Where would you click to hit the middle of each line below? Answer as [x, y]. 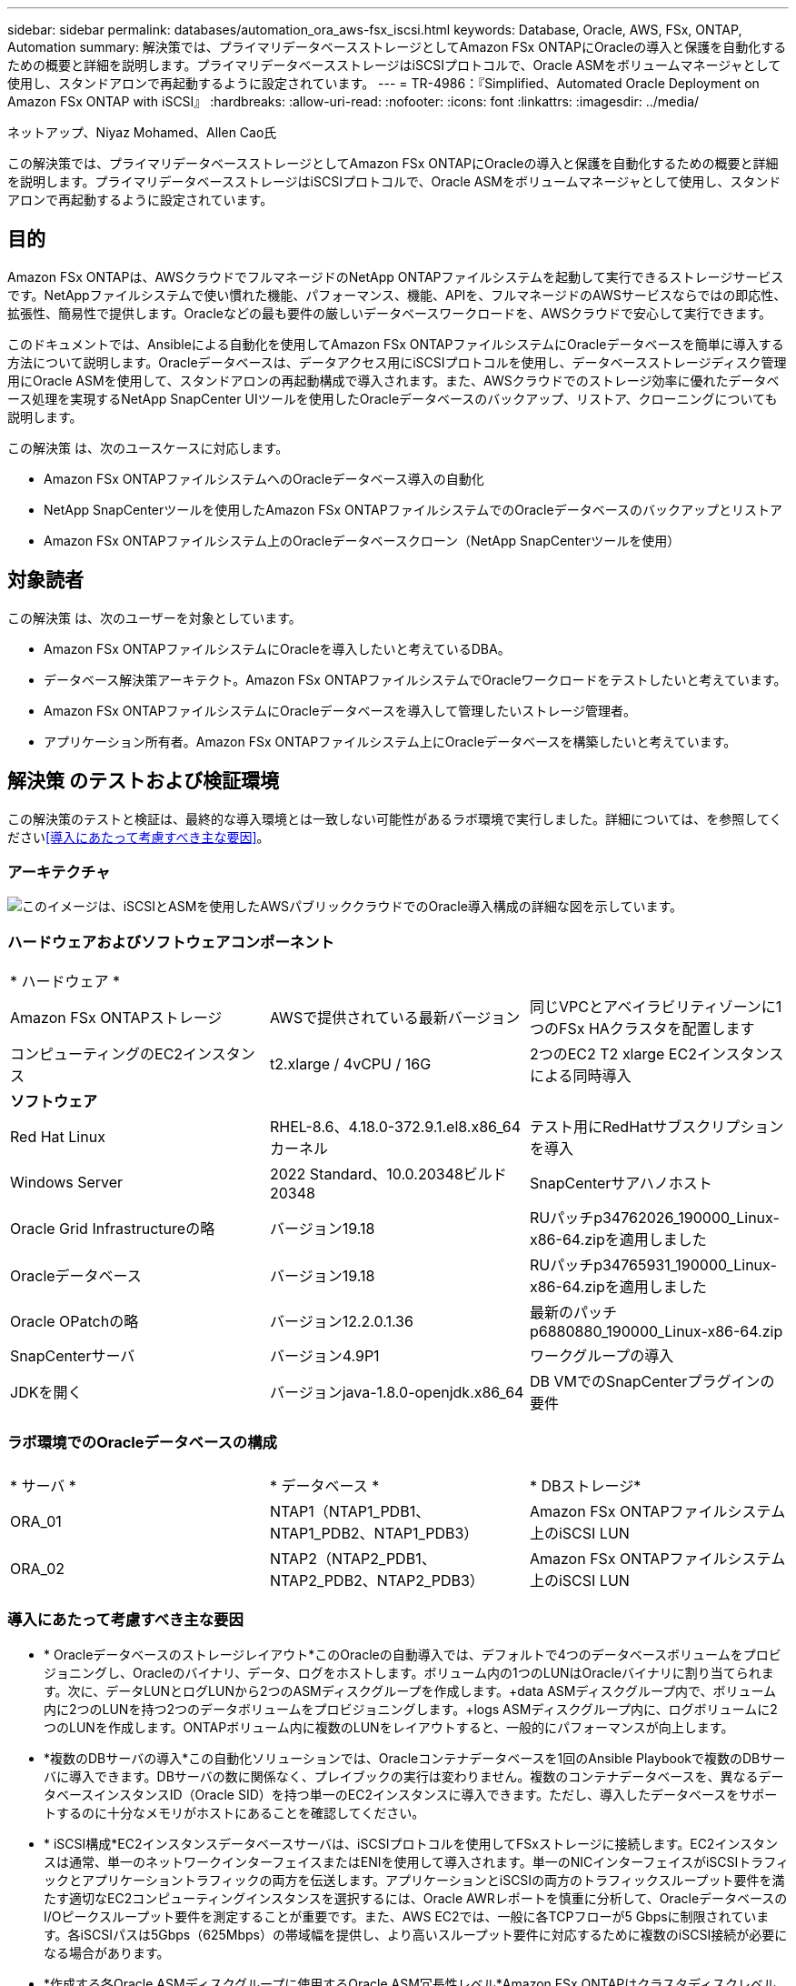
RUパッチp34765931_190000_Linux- [653, 1265]
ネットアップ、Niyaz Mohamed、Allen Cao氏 [142, 132]
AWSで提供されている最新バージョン [395, 1018]
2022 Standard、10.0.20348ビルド [388, 1174]
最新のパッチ [573, 1313]
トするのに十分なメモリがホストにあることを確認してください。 [234, 1812]
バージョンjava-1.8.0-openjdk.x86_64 [397, 1393]
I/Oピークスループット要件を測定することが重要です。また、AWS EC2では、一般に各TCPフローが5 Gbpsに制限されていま [407, 1916]
